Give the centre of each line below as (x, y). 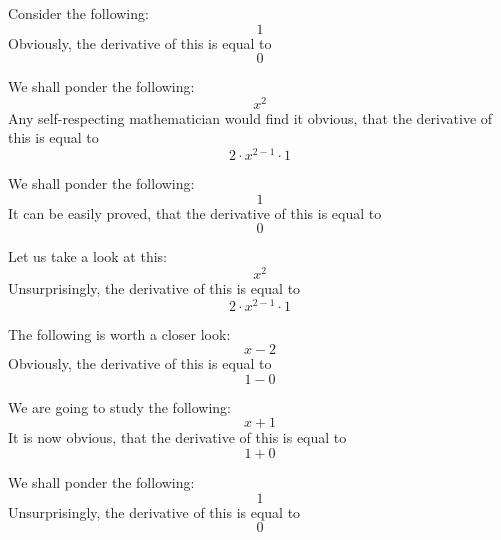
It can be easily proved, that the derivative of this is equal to (195, 212)
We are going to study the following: (119, 406)
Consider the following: (78, 13)
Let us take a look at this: (87, 256)
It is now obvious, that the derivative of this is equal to (177, 437)
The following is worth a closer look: (119, 333)
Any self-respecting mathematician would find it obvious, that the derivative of (250, 117)
